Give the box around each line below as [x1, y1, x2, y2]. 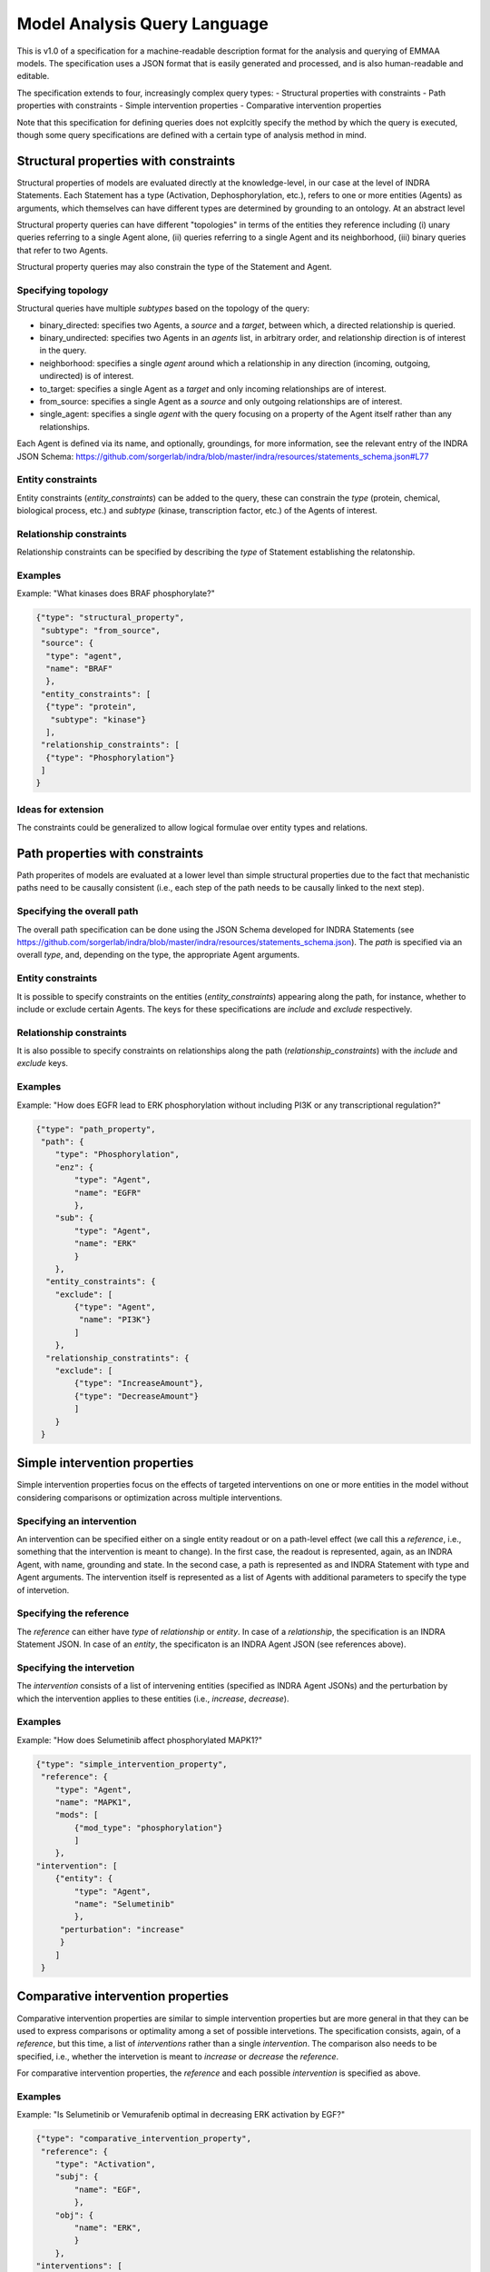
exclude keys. [16, 1058, 68, 1069]
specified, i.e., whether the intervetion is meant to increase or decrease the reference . [16, 2050, 339, 2062]
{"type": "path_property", [35, 1123, 156, 1134]
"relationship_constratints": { [45, 1352, 190, 1363]
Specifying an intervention [16, 1514, 137, 1527]
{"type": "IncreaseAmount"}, [73, 1378, 204, 1389]
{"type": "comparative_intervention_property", [35, 2134, 251, 2144]
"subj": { [54, 2172, 99, 2182]
